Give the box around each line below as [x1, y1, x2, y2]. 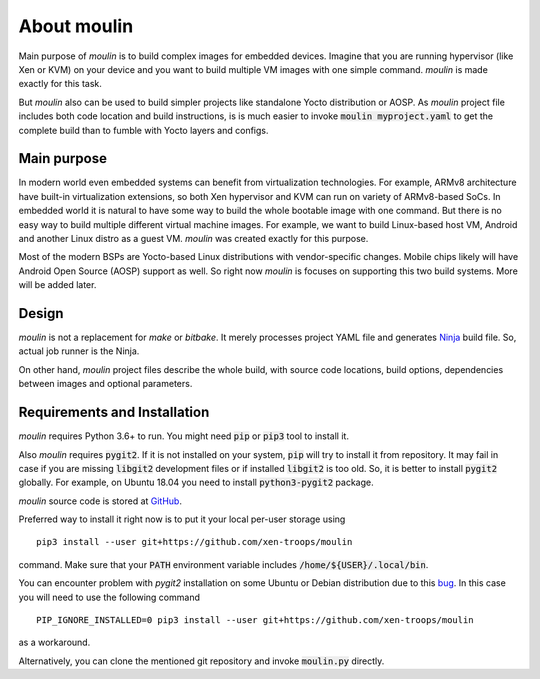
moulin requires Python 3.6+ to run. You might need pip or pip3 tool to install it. [18, 430, 350, 442]
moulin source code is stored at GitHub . [18, 495, 182, 507]
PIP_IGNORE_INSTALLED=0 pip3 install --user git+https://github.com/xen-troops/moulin [36, 615, 474, 626]
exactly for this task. [18, 78, 102, 90]
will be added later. [18, 279, 97, 291]
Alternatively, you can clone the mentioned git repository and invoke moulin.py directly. [18, 655, 385, 667]
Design [18, 305, 64, 322]
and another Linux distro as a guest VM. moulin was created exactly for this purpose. [18, 232, 369, 244]
